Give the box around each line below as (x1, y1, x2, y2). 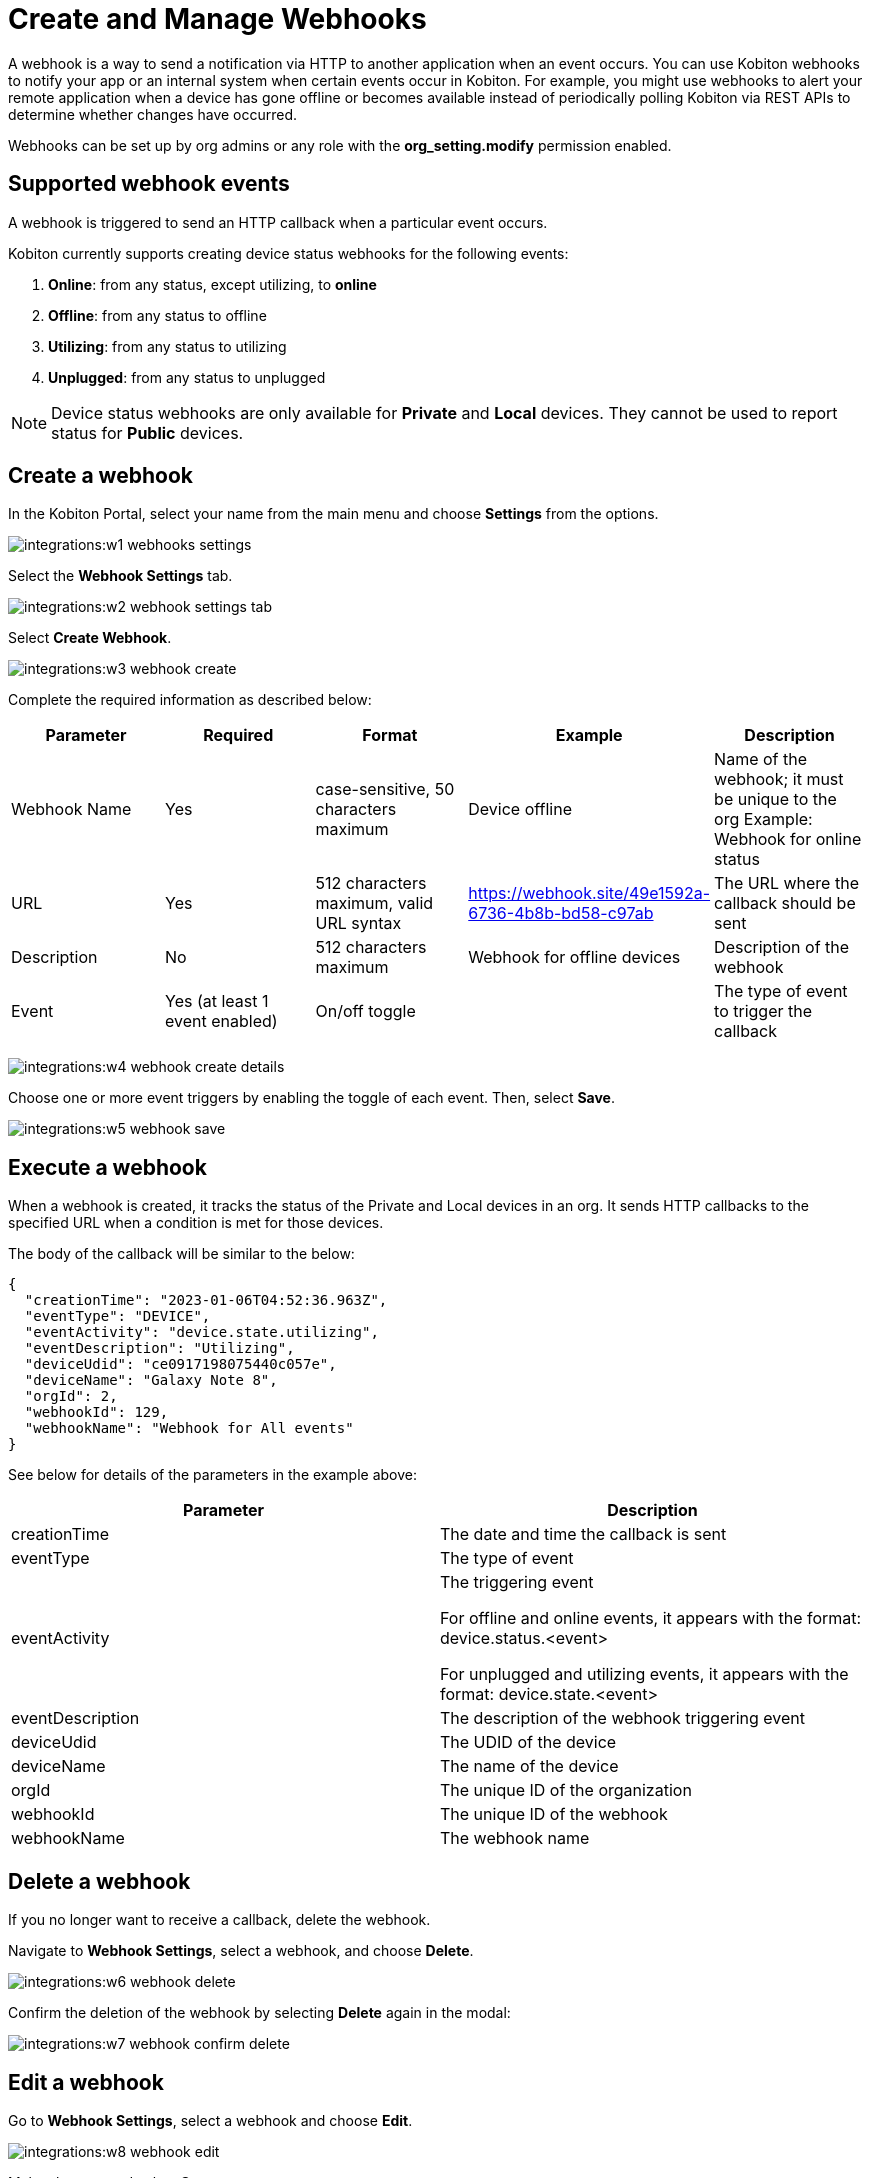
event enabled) (165, 1011, 278, 1032)
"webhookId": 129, (24, 1404, 169, 1421)
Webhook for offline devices (468, 947, 681, 968)
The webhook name (440, 1828, 590, 1849)
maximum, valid (315, 893, 434, 914)
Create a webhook (8, 463, 193, 489)
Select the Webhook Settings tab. (8, 567, 233, 585)
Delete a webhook (8, 1868, 191, 1894)
